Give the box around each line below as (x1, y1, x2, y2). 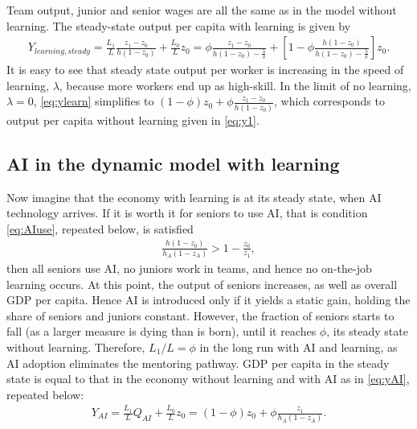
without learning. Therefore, (6, 338, 145, 355)
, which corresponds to (274, 93, 385, 109)
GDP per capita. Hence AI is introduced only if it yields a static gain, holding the (6, 291, 411, 308)
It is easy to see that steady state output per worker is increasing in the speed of (6, 61, 404, 78)
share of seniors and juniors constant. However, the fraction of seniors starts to (6, 307, 395, 324)
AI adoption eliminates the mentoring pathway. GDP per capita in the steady (6, 354, 390, 371)
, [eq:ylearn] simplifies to (33, 93, 154, 109)
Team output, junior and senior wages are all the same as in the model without (6, 2, 397, 18)
